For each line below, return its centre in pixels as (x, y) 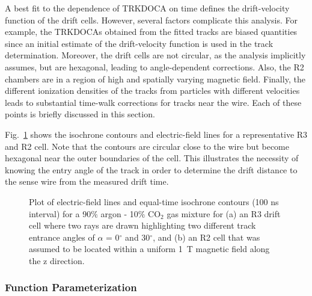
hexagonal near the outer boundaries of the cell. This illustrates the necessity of (152, 158)
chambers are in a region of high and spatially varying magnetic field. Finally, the (155, 79)
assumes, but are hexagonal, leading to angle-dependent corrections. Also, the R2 (154, 66)
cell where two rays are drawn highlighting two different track (142, 225)
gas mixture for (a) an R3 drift (224, 213)
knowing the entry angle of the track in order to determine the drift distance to (151, 169)
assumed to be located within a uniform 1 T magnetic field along (149, 249)
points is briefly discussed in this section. (80, 114)
